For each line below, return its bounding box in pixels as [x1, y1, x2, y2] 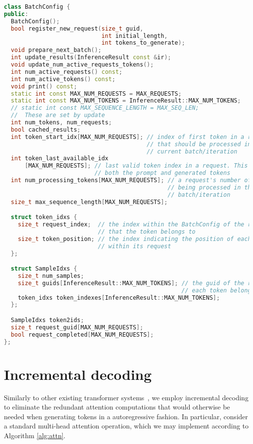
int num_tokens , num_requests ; [11, 119, 112, 126]
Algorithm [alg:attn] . [4, 430, 66, 440]
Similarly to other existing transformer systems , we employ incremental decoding [4, 392, 249, 402]
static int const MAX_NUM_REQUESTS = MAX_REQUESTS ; [11, 90, 182, 97]
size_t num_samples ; [18, 272, 84, 279]
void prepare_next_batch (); [11, 47, 102, 54]
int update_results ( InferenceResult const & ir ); [11, 54, 171, 61]
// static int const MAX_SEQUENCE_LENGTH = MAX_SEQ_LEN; [11, 104, 199, 112]
